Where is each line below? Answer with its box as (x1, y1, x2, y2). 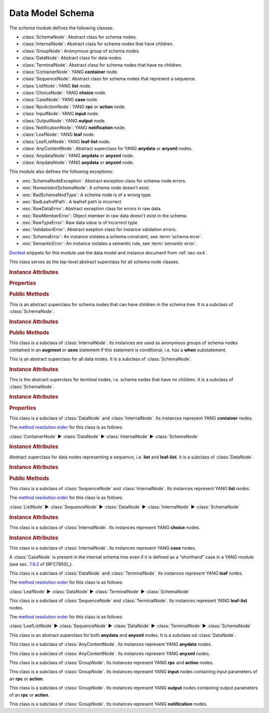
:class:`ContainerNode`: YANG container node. (21, 69, 119, 75)
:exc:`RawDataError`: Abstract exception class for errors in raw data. (21, 206, 162, 212)
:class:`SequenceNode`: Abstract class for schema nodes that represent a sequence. (21, 76, 196, 82)
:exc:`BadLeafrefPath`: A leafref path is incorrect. (21, 198, 123, 204)
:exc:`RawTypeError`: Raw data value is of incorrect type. (21, 220, 139, 226)
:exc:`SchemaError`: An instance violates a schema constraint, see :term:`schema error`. (21, 233, 203, 239)
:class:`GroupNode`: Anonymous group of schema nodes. (21, 48, 140, 54)
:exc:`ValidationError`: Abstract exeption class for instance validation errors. (21, 227, 177, 233)
